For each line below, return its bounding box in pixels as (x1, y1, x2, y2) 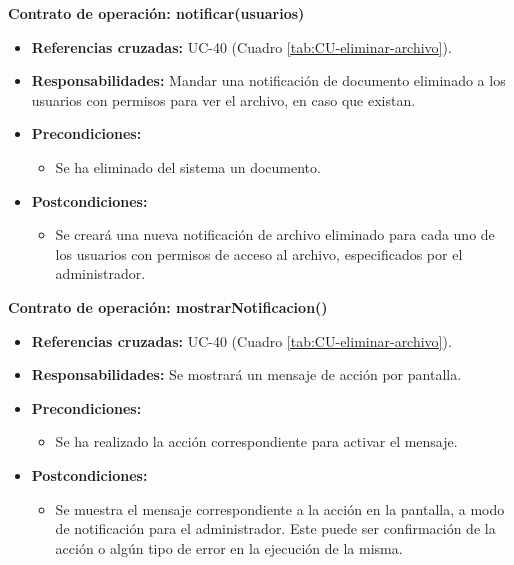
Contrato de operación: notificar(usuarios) (8, 3, 305, 23)
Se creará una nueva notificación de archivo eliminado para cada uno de (55, 224, 495, 245)
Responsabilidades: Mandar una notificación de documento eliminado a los (31, 70, 506, 91)
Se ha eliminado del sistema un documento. (55, 156, 321, 177)
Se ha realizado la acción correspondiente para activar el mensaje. (55, 431, 458, 452)
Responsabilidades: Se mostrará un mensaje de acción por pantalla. (31, 364, 462, 385)
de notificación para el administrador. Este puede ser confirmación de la (55, 518, 496, 539)
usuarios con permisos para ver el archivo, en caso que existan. (31, 89, 416, 110)
